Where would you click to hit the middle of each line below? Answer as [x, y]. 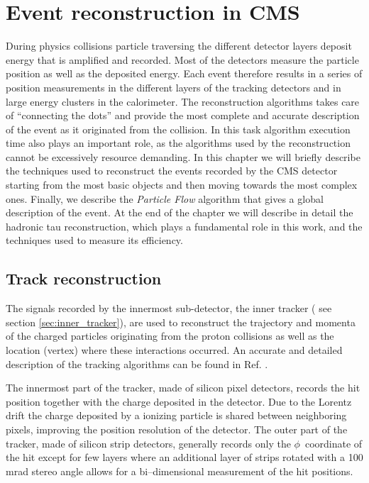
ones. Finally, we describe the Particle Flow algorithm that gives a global [165, 198]
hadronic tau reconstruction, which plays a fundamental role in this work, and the [184, 226]
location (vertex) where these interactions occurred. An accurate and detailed [174, 350]
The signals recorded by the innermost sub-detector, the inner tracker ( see [169, 308]
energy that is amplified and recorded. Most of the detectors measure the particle [182, 59]
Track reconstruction [84, 278]
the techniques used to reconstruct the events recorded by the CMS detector [172, 171]
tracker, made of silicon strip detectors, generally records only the [148, 443]
